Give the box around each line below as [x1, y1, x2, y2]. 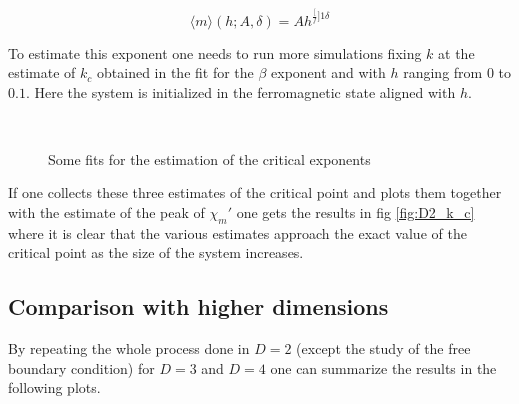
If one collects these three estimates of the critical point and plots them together [8, 182, 502, 203]
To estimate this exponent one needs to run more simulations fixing [8, 42, 422, 63]
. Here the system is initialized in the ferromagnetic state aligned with [25, 81, 456, 102]
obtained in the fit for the [97, 62, 254, 83]
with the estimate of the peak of [8, 202, 205, 223]
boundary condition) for [8, 357, 155, 378]
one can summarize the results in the [270, 357, 497, 378]
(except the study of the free [296, 338, 471, 359]
